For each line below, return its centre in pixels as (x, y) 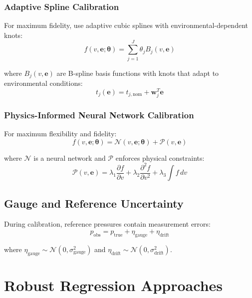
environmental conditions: (43, 83)
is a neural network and (70, 157)
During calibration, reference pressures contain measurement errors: (107, 224)
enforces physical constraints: (160, 157)
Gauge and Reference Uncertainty (94, 203)
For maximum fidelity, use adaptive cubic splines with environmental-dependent (126, 25)
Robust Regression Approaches (114, 285)
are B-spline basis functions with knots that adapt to (138, 73)
